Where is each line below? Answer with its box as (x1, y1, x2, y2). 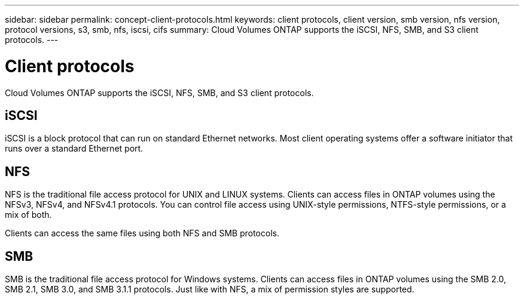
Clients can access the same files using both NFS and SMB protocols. (5, 228, 279, 239)
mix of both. (5, 209, 52, 220)
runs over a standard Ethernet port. (5, 143, 144, 154)
